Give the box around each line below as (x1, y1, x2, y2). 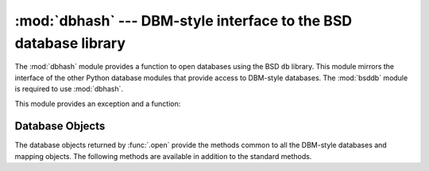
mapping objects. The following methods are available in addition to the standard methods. (14, 151, 312, 161)
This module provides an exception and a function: (14, 99, 181, 108)
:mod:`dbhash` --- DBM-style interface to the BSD (14, 12, 353, 29)
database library (14, 34, 126, 52)
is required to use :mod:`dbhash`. (14, 84, 123, 94)
